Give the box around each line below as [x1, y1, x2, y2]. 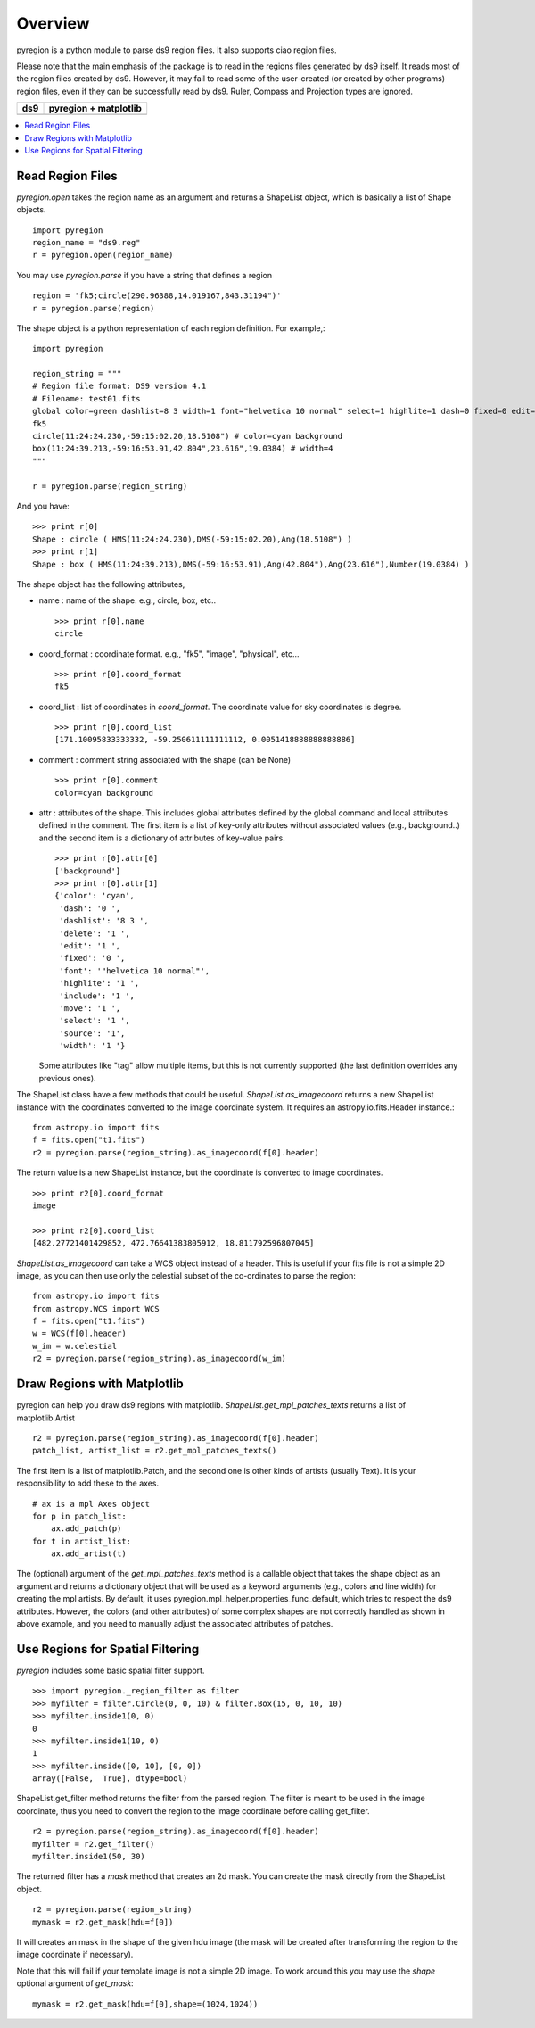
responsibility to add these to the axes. [16, 1478, 160, 1489]
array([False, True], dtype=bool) [32, 1774, 188, 1784]
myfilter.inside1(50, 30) [32, 1851, 146, 1862]
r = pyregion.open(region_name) [32, 250, 174, 261]
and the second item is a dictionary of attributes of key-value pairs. [38, 832, 285, 843]
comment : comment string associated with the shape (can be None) [38, 754, 292, 765]
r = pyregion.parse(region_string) [32, 481, 188, 491]
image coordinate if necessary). [16, 1949, 134, 1960]
